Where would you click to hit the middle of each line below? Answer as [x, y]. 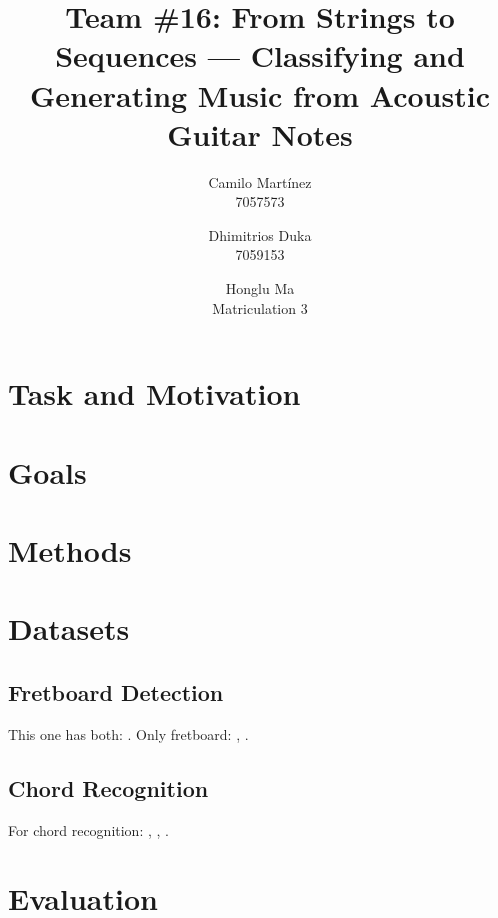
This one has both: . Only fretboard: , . [128, 733]
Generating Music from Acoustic [260, 94]
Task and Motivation [154, 393]
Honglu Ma [260, 288]
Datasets [69, 628]
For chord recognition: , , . [88, 829]
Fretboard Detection [116, 691]
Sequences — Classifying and [260, 55]
